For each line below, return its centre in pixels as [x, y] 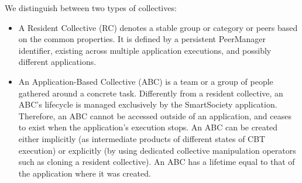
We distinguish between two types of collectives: [91, 8]
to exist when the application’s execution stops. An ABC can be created [148, 127]
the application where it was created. [85, 173]
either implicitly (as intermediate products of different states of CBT [142, 138]
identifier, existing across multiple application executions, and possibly [145, 50]
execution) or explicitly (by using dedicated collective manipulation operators [157, 150]
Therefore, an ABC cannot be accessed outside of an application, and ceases [155, 115]
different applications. [57, 62]
